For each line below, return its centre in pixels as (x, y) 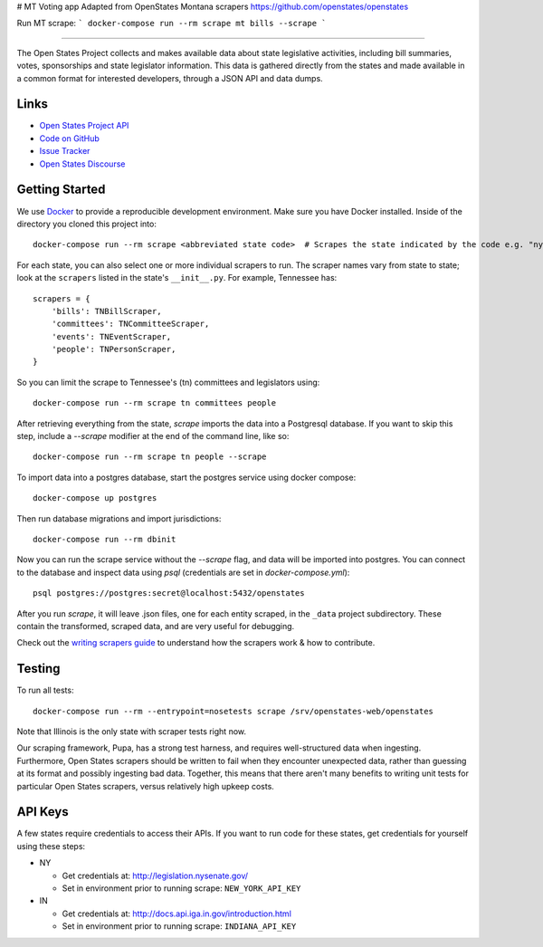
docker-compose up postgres (95, 498)
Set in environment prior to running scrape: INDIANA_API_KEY (179, 926)
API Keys (43, 812)
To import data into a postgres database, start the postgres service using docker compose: (186, 477)
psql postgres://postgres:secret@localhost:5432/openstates (169, 593)
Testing (38, 669)
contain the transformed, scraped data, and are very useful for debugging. (156, 626)
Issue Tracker (65, 151)
